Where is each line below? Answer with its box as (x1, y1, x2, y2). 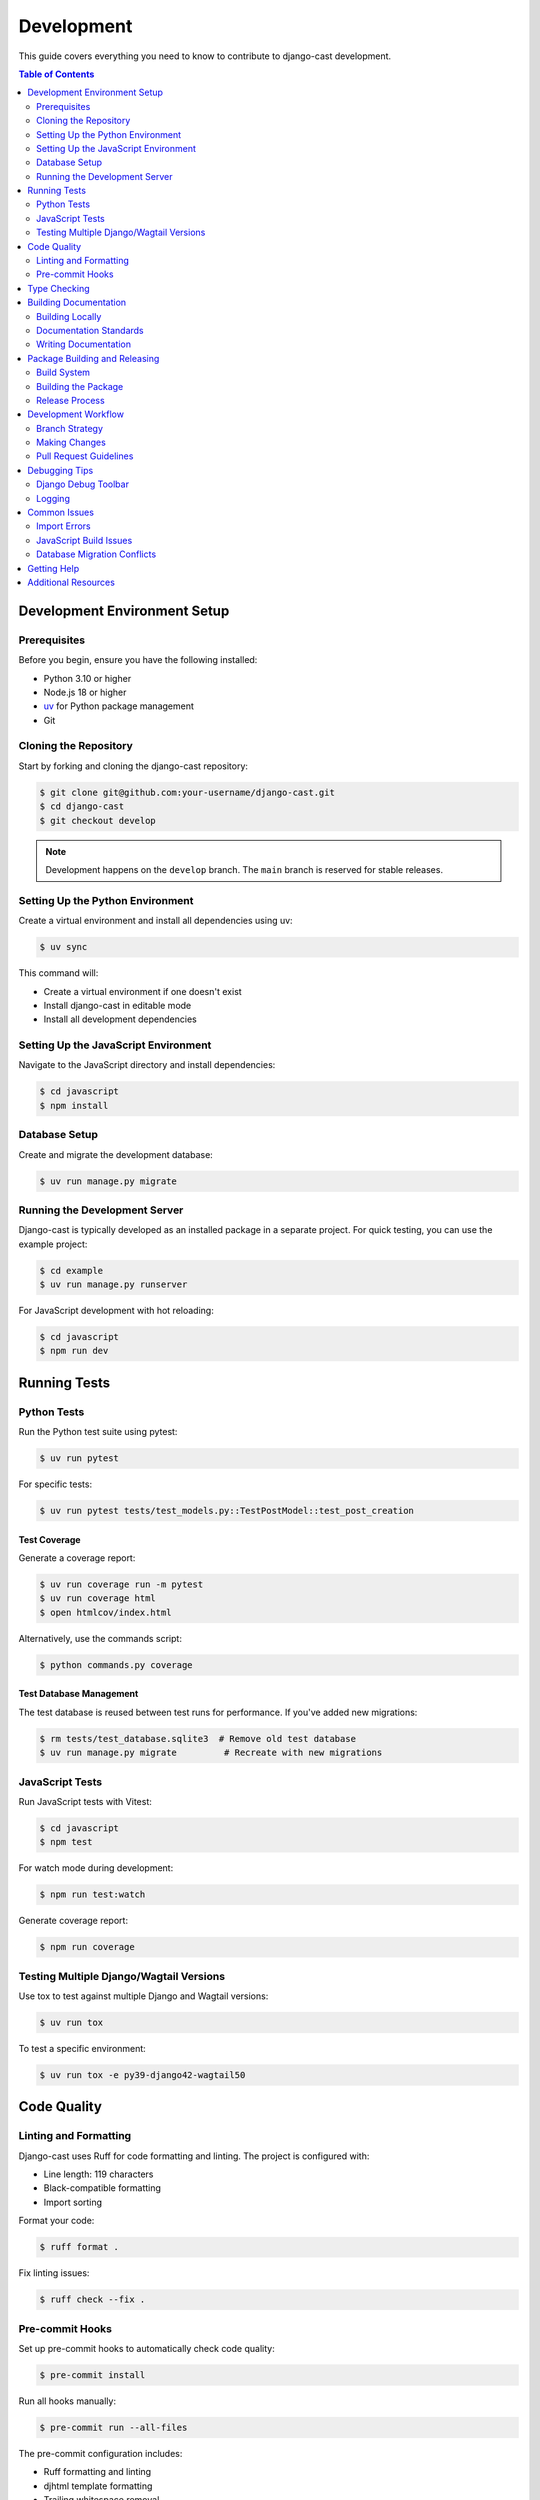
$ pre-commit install (39, 2369, 146, 2380)
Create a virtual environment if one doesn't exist (43, 985, 242, 997)
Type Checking (27, 282, 90, 294)
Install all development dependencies (43, 1013, 197, 1025)
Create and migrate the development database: (18, 1148, 214, 1160)
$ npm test (39, 1836, 93, 1848)
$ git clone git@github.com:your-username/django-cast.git (39, 786, 335, 798)
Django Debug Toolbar (36, 478, 130, 490)
